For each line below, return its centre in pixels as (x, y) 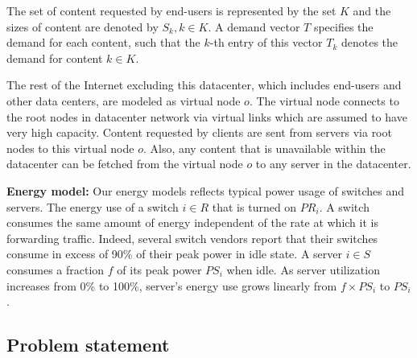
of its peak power (159, 269)
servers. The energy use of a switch (93, 206)
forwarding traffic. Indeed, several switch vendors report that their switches (192, 238)
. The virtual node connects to (324, 100)
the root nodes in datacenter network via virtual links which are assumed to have (207, 116)
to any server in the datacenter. (333, 164)
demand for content (55, 58)
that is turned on (254, 206)
